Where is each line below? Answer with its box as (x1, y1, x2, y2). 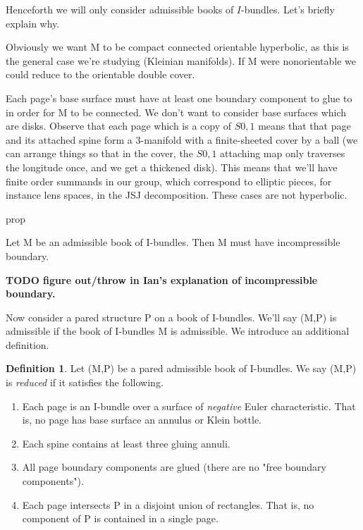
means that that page (258, 118, 351, 133)
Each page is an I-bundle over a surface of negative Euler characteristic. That (22, 398, 356, 413)
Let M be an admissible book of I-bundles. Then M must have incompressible (6, 235, 340, 249)
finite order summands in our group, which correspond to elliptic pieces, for (6, 173, 332, 188)
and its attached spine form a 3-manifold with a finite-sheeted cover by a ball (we (6, 132, 358, 147)
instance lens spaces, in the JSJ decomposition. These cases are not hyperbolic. (6, 187, 347, 202)
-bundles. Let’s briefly (241, 2, 336, 16)
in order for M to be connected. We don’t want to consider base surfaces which (6, 104, 347, 119)
